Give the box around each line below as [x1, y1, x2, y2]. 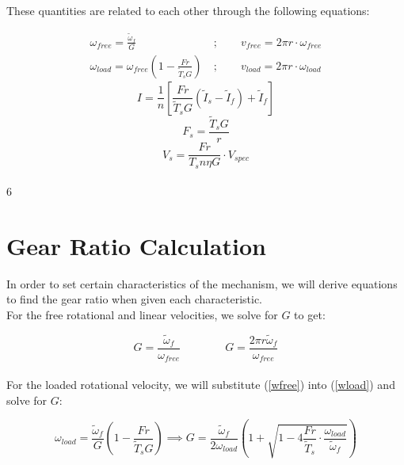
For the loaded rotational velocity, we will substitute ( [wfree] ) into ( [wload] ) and [6, 375, 395, 392]
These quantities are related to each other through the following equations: [6, 2, 370, 18]
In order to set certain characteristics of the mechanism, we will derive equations [6, 275, 398, 292]
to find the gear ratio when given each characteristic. [6, 291, 262, 307]
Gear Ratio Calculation [6, 229, 266, 261]
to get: [294, 307, 326, 323]
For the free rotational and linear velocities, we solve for [6, 307, 278, 323]
